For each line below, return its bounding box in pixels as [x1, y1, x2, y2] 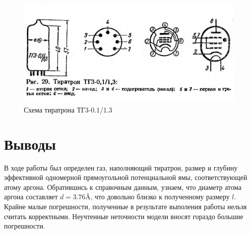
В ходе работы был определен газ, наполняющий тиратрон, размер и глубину [4, 162, 238, 173]
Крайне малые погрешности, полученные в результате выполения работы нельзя [4, 201, 247, 212]
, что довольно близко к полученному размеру [90, 191, 230, 202]
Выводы [4, 133, 56, 154]
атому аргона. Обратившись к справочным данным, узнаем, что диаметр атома [4, 181, 242, 192]
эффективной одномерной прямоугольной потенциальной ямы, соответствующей [4, 172, 248, 182]
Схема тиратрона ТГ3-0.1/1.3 [24, 104, 113, 115]
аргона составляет [4, 191, 58, 202]
